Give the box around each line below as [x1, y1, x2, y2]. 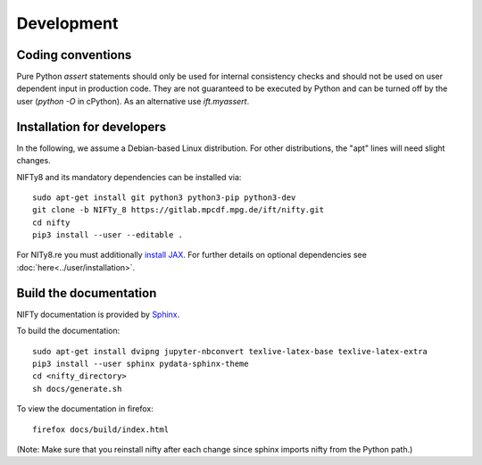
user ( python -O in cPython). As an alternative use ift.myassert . [16, 95, 250, 106]
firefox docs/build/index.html [32, 424, 170, 435]
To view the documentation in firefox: [16, 403, 154, 414]
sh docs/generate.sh [32, 384, 122, 394]
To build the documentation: [16, 326, 120, 336]
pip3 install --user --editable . [32, 230, 183, 240]
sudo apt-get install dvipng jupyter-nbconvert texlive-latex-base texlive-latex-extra [32, 346, 428, 356]
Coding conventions [16, 47, 132, 62]
